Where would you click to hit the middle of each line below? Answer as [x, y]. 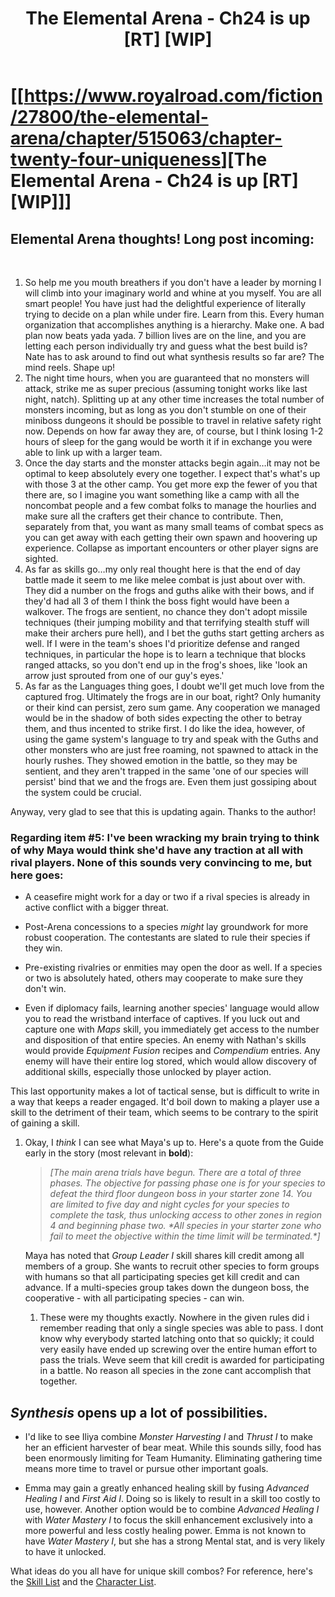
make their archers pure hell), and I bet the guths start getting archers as [174, 633]
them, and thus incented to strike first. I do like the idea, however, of [165, 728]
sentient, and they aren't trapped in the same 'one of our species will [166, 771]
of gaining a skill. [45, 1123]
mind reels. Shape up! [70, 367]
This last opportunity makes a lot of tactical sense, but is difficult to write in [165, 1091]
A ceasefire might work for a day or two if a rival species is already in [167, 897]
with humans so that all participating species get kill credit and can [162, 1277]
